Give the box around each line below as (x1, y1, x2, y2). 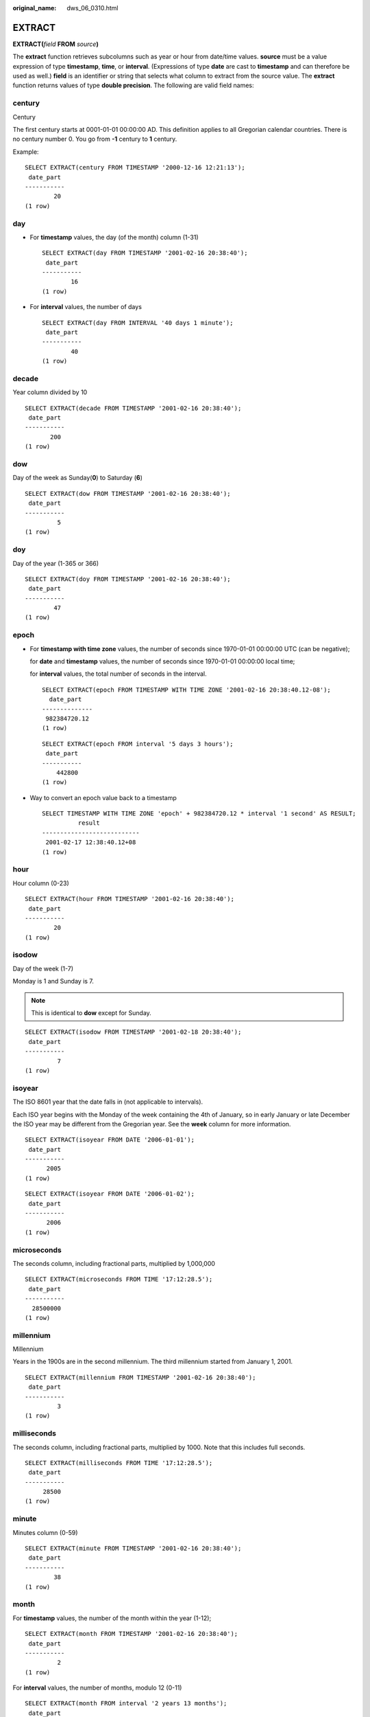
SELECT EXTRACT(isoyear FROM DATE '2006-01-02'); (25, 1190, 195, 1198)
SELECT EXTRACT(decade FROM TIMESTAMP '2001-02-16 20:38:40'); (25, 404, 242, 412)
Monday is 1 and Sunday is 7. (12, 977, 94, 986)
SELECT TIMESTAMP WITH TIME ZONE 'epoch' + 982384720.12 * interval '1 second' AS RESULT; (42, 810, 356, 817)
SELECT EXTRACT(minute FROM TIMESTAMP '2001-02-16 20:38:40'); (25, 1545, 242, 1552)
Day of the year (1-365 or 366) (12, 559, 99, 567)
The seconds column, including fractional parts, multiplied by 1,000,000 (12, 1259, 216, 1267)
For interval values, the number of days (29, 303, 142, 311)
